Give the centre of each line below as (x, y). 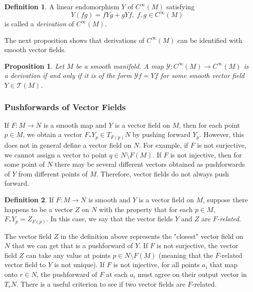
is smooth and (109, 199)
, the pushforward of (67, 274)
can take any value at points (68, 255)
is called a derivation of (39, 24)
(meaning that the (186, 255)
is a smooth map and (75, 125)
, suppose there (225, 199)
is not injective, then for (206, 154)
